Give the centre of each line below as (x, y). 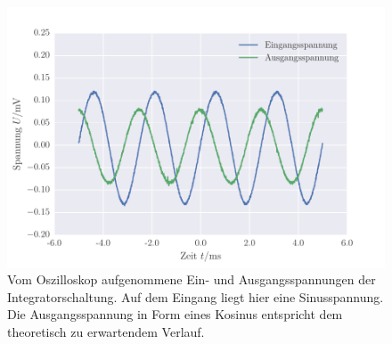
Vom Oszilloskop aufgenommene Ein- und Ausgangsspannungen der (192, 279)
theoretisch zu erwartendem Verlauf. (106, 331)
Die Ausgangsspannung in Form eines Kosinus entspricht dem (175, 314)
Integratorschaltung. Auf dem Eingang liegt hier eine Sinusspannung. (196, 296)
